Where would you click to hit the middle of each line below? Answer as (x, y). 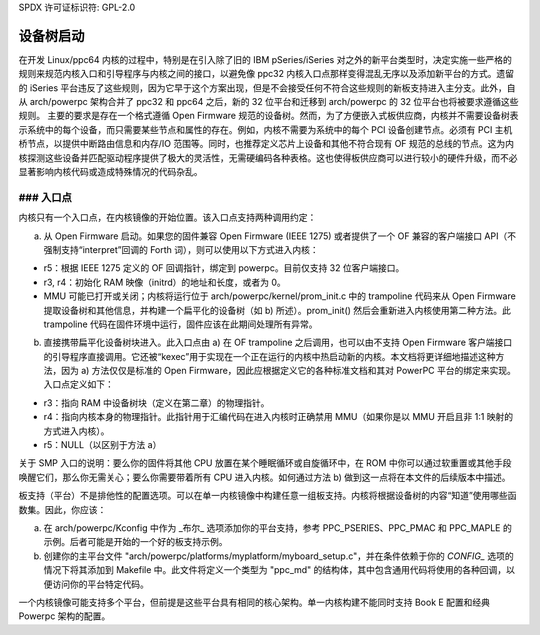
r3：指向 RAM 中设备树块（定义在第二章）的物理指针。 (156, 402)
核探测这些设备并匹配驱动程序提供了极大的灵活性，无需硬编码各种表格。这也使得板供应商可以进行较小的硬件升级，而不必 (268, 157)
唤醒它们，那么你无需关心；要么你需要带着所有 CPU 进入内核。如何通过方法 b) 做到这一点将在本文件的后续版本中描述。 (264, 477)
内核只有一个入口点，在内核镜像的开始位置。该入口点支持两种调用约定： (167, 217)
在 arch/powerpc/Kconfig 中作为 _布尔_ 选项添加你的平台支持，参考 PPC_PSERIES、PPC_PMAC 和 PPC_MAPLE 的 (277, 527)
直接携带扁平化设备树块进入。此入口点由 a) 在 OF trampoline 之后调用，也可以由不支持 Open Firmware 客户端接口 (278, 342)
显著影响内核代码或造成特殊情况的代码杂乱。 (110, 172)
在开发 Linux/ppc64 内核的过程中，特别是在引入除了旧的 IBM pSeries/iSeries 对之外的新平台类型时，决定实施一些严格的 (265, 59)
